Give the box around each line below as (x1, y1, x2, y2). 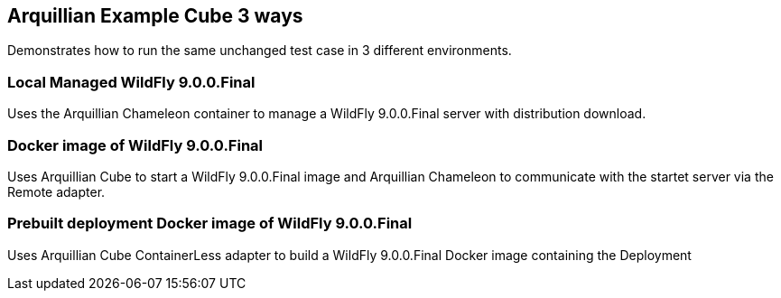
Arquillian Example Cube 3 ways (7, 5, 303, 27)
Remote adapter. (7, 183, 106, 200)
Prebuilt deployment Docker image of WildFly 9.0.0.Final (7, 214, 413, 233)
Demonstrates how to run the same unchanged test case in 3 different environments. (7, 42, 512, 59)
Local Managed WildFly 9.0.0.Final (7, 72, 256, 91)
